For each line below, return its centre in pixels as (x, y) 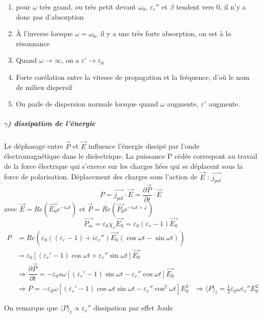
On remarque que (31, 308)
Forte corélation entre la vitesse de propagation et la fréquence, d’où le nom (133, 77)
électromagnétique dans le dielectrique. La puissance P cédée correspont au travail (131, 156)
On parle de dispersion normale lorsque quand (87, 104)
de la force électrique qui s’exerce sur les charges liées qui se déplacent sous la (123, 166)
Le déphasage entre (34, 146)
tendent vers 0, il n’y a (211, 7)
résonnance (33, 43)
